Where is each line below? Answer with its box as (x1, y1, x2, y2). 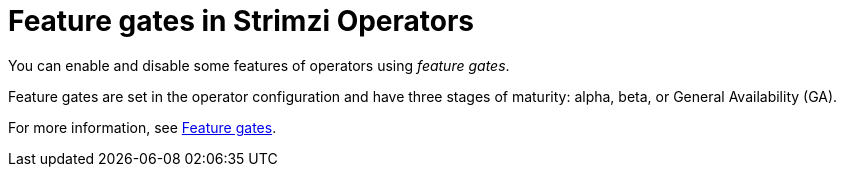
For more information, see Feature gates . (8, 118, 277, 136)
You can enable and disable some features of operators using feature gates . (8, 56, 510, 74)
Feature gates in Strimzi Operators (8, 4, 475, 38)
